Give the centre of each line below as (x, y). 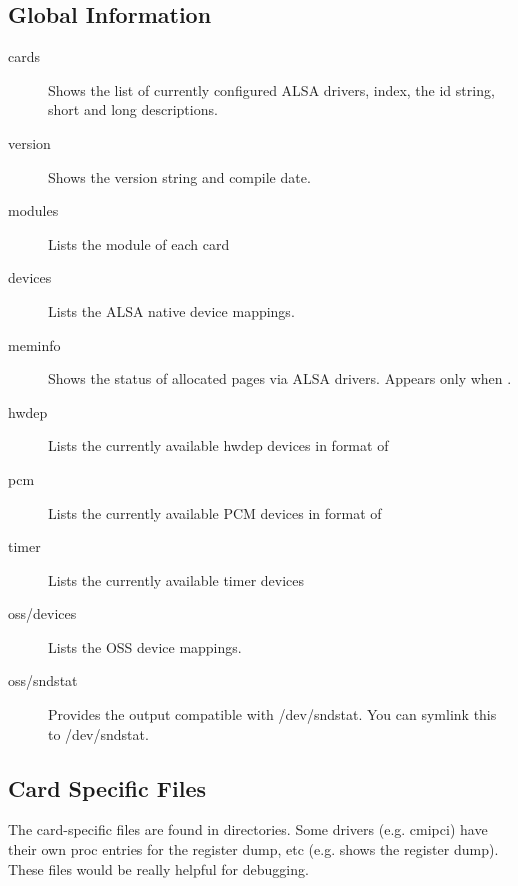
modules (33, 210)
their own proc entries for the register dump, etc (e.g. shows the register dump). (253, 849)
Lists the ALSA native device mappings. (171, 310)
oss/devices (42, 613)
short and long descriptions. (133, 109)
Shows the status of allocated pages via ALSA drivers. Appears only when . (280, 378)
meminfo (34, 344)
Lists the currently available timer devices (176, 579)
